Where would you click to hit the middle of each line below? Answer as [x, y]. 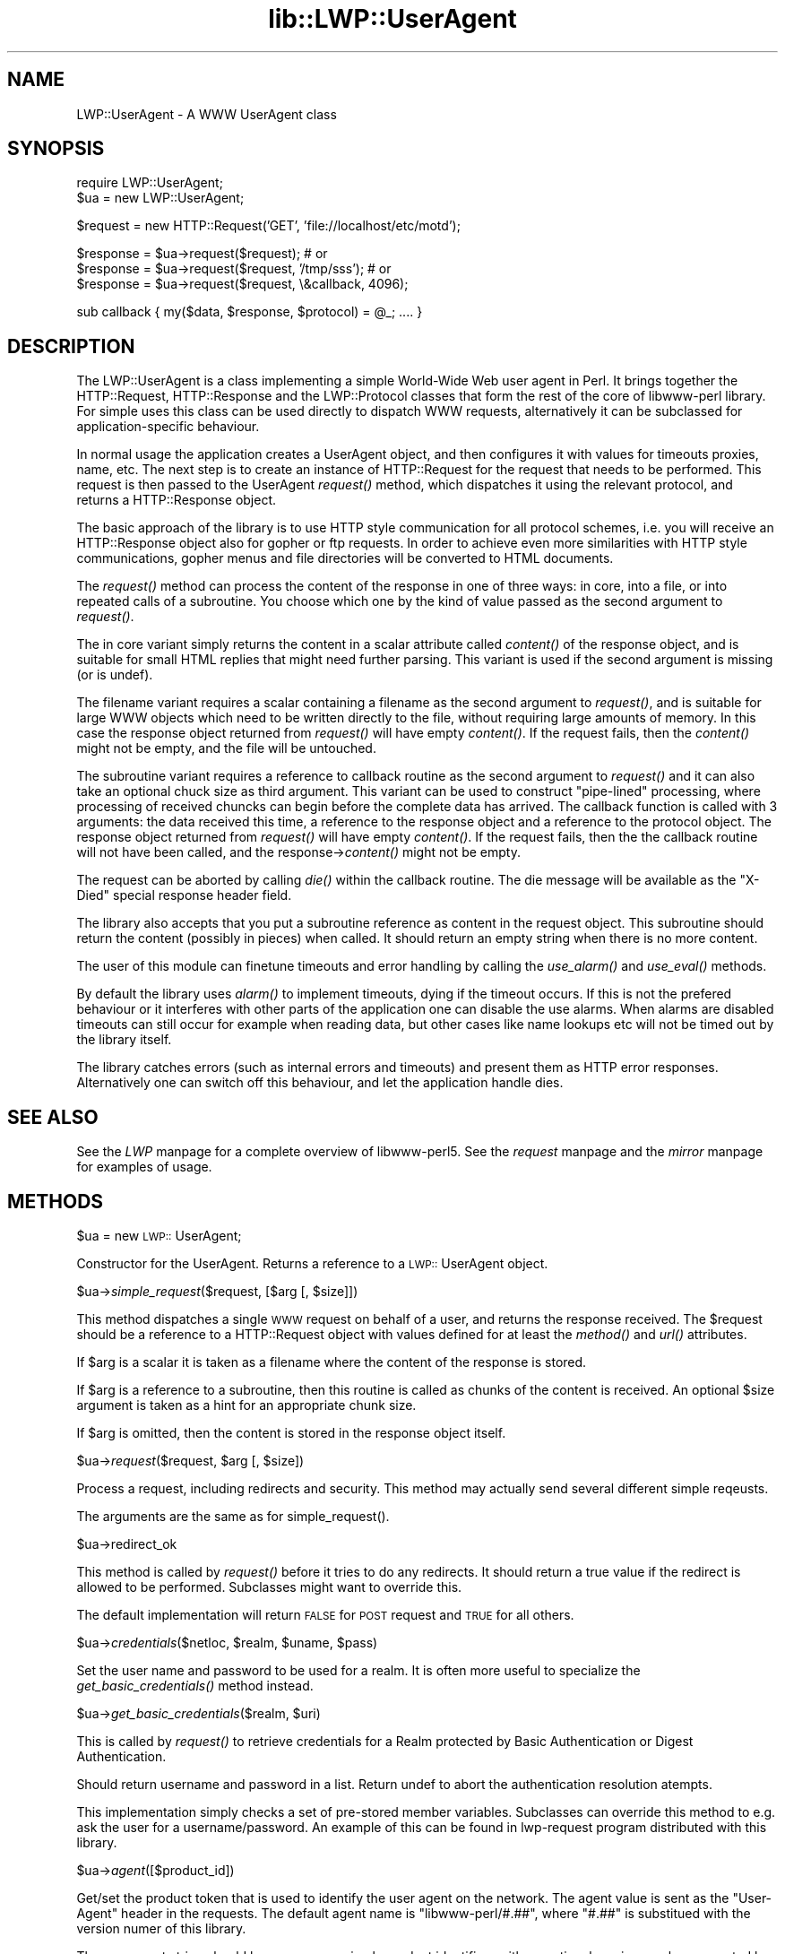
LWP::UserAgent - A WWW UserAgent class [207, 114]
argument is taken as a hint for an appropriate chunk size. [246, 1405]
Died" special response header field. [184, 895]
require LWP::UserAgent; [150, 183]
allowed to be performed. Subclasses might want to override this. [269, 1587]
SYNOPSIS [56, 149]
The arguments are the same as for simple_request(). [233, 1516]
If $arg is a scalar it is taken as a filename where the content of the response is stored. [332, 1362]
